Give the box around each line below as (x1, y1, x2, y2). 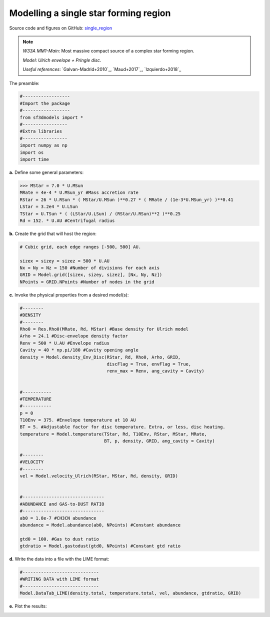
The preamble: (9, 80, 39, 86)
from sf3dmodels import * (19, 114, 83, 120)
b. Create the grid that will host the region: (9, 230, 97, 236)
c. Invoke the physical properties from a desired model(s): (9, 291, 129, 297)
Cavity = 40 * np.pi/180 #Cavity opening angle (19, 347, 138, 353)
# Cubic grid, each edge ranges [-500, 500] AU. (19, 244, 141, 249)
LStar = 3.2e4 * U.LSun (19, 204, 78, 209)
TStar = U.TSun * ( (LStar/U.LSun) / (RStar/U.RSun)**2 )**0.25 (19, 210, 181, 216)
